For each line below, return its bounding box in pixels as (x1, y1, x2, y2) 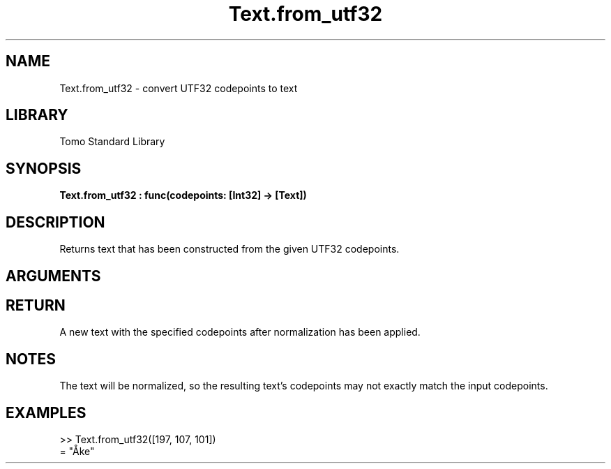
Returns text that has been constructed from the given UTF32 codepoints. (59, 243, 400, 255)
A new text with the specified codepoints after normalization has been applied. (59, 326, 421, 338)
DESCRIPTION (6, 213, 105, 231)
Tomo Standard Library (59, 135, 165, 148)
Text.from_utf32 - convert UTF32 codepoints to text (59, 82, 298, 94)
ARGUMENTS (6, 267, 101, 285)
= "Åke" (59, 445, 95, 458)
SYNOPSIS (6, 159, 82, 177)
